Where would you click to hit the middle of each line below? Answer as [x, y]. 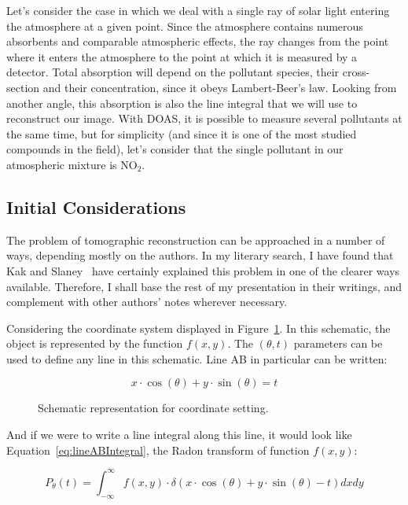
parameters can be [338, 343]
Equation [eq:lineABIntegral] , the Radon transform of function [158, 450]
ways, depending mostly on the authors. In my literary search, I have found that [200, 255]
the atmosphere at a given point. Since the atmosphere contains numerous [185, 26]
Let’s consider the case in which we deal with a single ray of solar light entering [198, 10]
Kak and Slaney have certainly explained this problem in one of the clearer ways [203, 270]
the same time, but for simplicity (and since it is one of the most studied [182, 133]
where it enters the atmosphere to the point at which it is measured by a [182, 56]
